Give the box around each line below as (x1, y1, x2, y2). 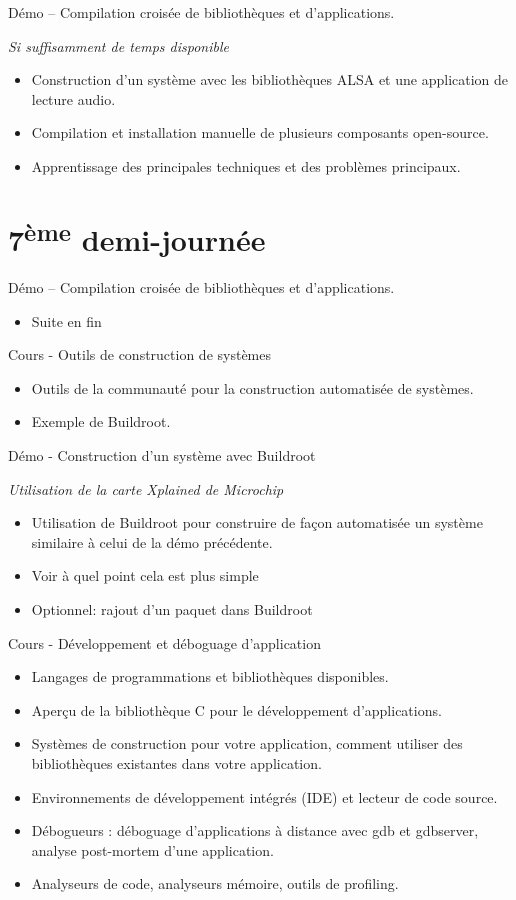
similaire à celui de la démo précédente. (31, 531, 273, 552)
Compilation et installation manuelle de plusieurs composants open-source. (31, 122, 489, 143)
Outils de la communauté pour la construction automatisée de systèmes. (31, 377, 474, 398)
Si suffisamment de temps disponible (8, 35, 229, 56)
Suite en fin (31, 310, 102, 331)
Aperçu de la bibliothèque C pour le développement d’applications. (31, 699, 442, 720)
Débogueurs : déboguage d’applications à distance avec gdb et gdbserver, (31, 820, 479, 841)
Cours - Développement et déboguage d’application (8, 632, 321, 653)
